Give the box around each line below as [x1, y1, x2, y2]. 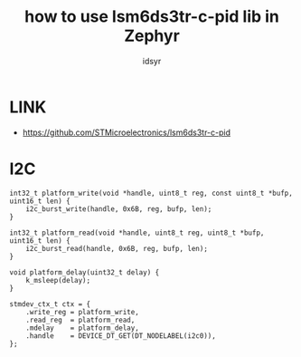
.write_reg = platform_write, [25, 307, 140, 316]
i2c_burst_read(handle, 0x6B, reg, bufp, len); [25, 244, 208, 253]
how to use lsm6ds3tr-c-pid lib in [24, 6, 280, 27]
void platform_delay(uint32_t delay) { [9, 267, 160, 277]
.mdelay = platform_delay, [25, 323, 140, 333]
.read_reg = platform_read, [25, 315, 136, 324]
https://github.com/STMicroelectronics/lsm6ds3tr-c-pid [22, 127, 231, 138]
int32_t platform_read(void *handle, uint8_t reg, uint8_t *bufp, [9, 228, 265, 237]
